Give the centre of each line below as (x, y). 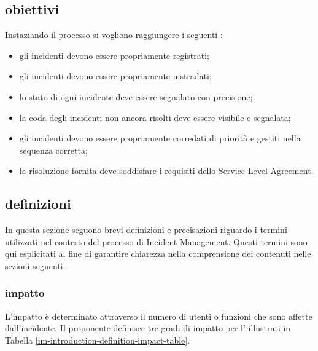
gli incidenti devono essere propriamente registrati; (114, 55)
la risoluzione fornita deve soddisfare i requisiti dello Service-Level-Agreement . (166, 171)
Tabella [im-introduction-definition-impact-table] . (98, 340)
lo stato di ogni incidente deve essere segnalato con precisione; (136, 96)
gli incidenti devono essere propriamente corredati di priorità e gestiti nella (160, 138)
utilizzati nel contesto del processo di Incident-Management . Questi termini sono (156, 241)
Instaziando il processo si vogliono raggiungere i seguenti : (114, 35)
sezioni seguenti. (35, 265)
